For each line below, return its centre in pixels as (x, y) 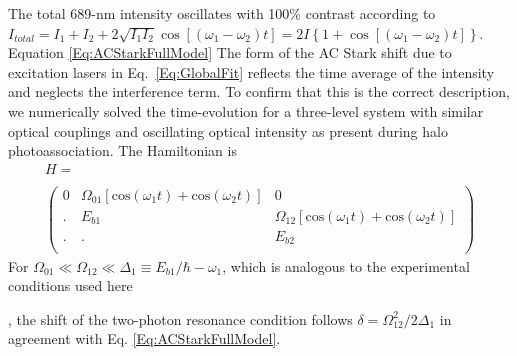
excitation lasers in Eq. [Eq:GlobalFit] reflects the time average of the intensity (251, 71)
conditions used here (70, 285)
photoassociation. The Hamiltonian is (122, 150)
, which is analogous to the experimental (346, 265)
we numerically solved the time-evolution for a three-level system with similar (246, 110)
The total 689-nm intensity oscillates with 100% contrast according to (222, 13)
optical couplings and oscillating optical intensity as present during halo (228, 130)
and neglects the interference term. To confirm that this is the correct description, (259, 91)
